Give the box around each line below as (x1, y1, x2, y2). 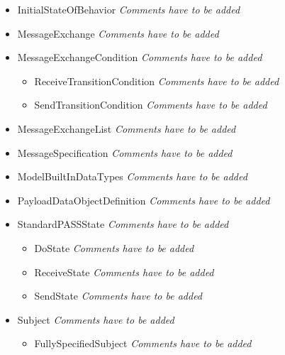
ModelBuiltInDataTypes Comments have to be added (17, 169, 247, 184)
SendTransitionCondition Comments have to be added (34, 97, 267, 112)
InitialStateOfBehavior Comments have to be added (17, 2, 240, 16)
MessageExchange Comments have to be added (17, 26, 219, 40)
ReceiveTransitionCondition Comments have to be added (34, 73, 279, 88)
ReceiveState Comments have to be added (34, 264, 214, 279)
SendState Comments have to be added (34, 288, 203, 303)
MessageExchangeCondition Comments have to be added (17, 50, 262, 65)
